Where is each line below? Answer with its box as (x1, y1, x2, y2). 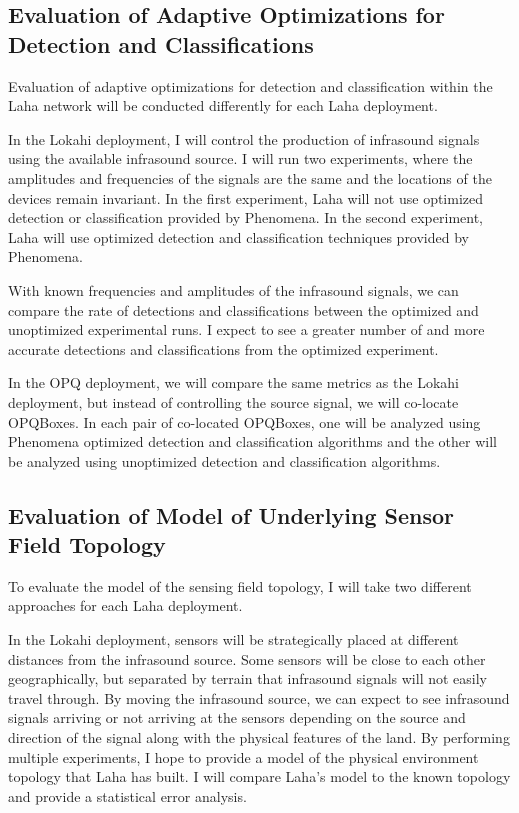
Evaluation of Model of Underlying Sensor (8, 499, 454, 530)
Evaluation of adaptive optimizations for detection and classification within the (8, 75, 493, 96)
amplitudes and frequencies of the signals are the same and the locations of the (8, 167, 492, 188)
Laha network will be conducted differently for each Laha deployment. (8, 95, 438, 116)
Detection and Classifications (8, 28, 314, 59)
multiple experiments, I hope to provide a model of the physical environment (8, 746, 479, 767)
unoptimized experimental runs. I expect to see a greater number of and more (8, 319, 485, 340)
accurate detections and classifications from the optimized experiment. (8, 338, 439, 359)
